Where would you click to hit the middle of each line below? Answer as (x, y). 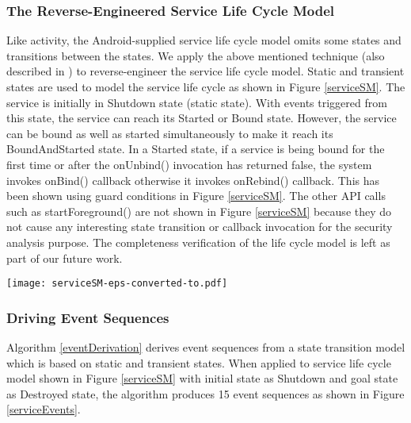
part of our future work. (65, 258)
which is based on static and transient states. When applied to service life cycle (199, 362)
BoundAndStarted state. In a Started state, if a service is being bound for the (196, 149)
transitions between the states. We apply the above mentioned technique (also (196, 55)
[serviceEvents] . (44, 409)
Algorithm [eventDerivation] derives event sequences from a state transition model (206, 347)
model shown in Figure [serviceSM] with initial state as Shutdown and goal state (202, 378)
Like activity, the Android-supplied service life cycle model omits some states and (204, 40)
